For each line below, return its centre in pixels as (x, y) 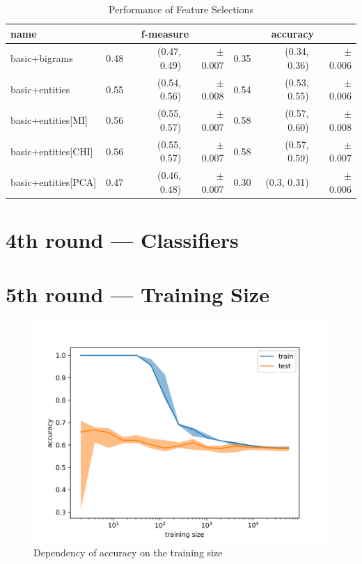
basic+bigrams (42, 58)
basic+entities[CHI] (52, 151)
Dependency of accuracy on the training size (128, 552)
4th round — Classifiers (122, 240)
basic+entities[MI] (49, 120)
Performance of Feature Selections (181, 9)
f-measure (165, 33)
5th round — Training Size (137, 294)
